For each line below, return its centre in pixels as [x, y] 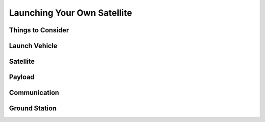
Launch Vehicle [33, 46]
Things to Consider [39, 30]
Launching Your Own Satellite [71, 13]
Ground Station [33, 109]
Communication [34, 93]
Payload [22, 77]
